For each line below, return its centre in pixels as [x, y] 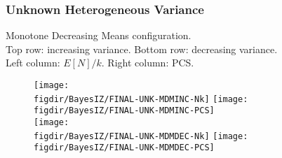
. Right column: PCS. [148, 63]
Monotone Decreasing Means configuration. [99, 35]
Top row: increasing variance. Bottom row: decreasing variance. [142, 49]
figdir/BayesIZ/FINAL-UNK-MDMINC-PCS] [124, 111]
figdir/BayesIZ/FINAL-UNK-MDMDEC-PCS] [124, 148]
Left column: [33, 63]
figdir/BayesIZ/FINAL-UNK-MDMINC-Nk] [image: [141, 99]
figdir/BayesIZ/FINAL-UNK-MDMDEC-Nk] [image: [141, 136]
